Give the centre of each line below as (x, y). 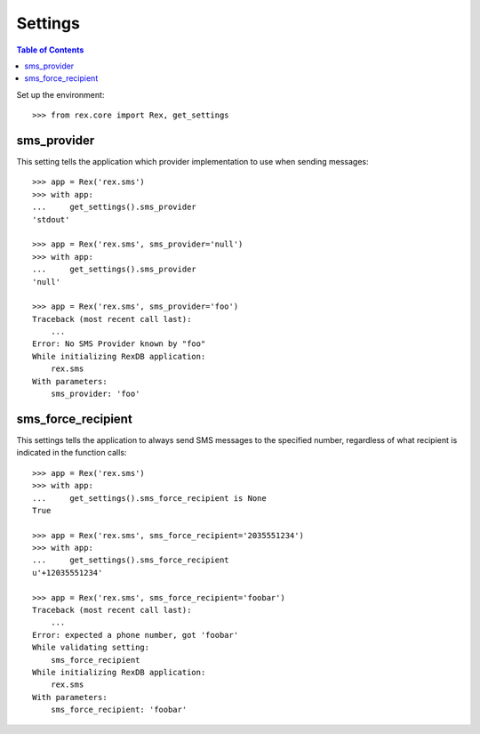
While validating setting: (91, 648)
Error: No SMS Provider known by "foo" (119, 344)
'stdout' (51, 219)
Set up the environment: (60, 94)
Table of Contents (50, 50)
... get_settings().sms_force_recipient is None (149, 498)
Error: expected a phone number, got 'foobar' (136, 635)
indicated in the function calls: (72, 453)
